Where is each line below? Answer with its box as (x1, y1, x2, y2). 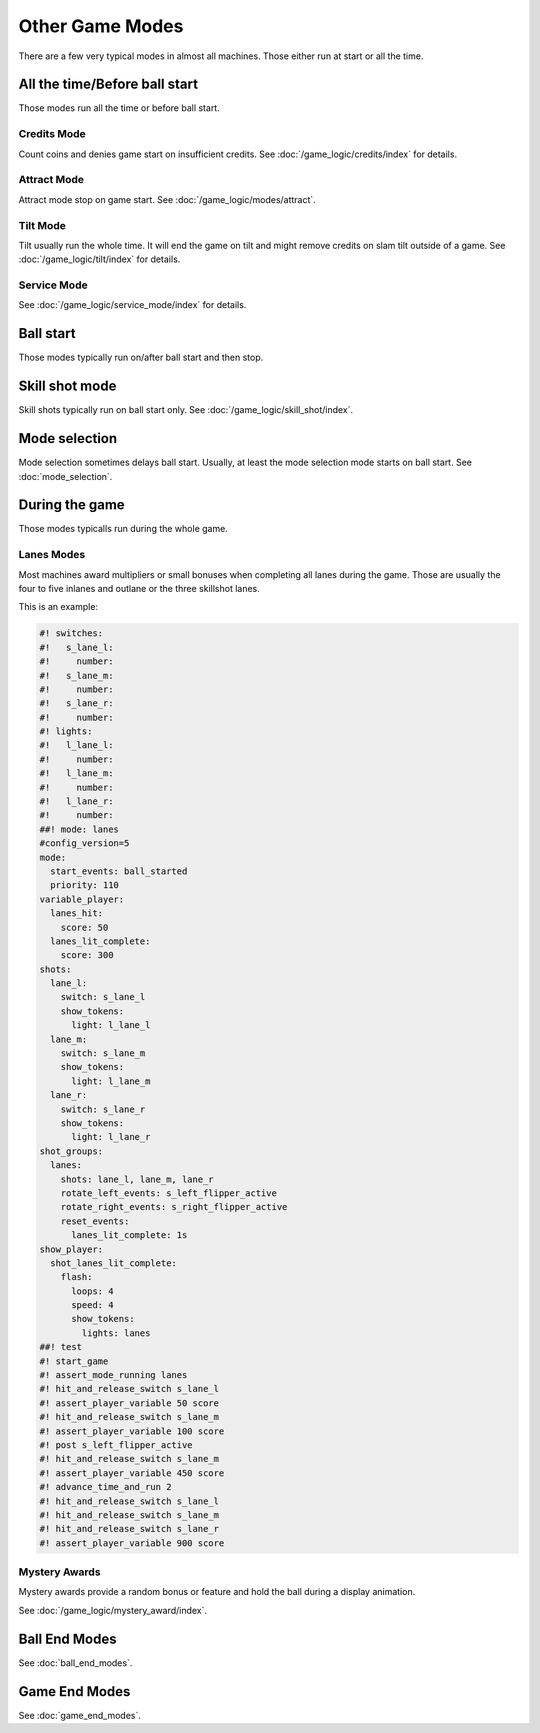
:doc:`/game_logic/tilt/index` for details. (18, 253, 181, 265)
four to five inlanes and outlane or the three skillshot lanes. (18, 582, 260, 594)
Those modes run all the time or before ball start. (18, 102, 220, 114)
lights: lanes (81, 1327, 151, 1339)
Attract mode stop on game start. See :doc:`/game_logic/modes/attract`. (18, 193, 317, 205)
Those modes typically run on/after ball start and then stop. (18, 351, 264, 364)
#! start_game (39, 1355, 109, 1367)
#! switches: (39, 628, 104, 639)
